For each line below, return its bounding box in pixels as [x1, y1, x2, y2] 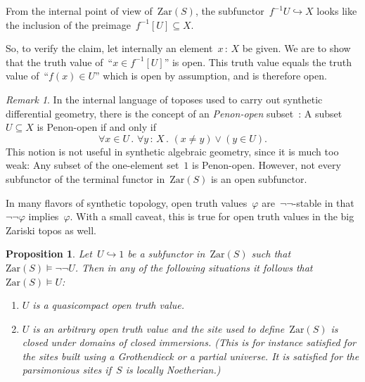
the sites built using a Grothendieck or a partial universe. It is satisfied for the [22, 348, 359, 363]
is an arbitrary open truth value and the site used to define [32, 321, 285, 336]
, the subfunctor [195, 4, 264, 18]
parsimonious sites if [22, 362, 111, 377]
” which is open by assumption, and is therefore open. [95, 68, 327, 83]
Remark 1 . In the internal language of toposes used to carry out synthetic [6, 91, 323, 106]
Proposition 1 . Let [6, 246, 92, 261]
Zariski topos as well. [6, 222, 96, 237]
